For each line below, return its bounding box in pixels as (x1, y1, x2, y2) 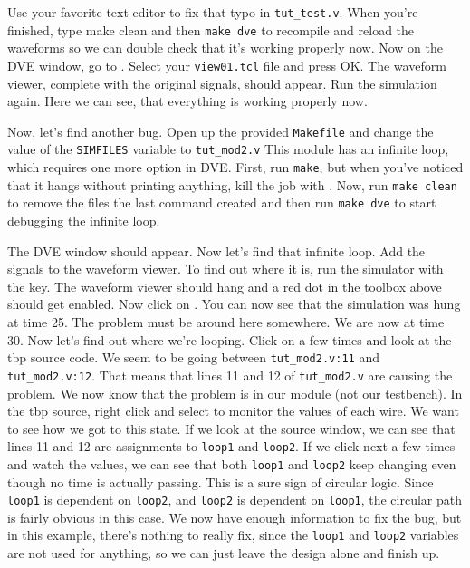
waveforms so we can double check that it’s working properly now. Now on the (7, 38, 444, 57)
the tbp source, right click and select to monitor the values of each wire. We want (7, 401, 459, 420)
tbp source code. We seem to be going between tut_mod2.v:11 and (7, 348, 379, 367)
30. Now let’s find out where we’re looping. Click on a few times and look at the (7, 330, 452, 349)
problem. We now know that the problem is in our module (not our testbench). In (7, 383, 463, 402)
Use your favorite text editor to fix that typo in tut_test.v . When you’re (7, 3, 418, 21)
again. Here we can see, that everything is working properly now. (7, 91, 368, 111)
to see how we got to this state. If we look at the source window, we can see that (7, 419, 456, 438)
